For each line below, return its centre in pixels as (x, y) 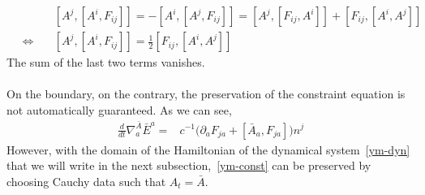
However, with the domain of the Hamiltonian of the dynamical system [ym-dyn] (208, 149)
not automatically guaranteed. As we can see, (119, 109)
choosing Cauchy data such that (86, 181)
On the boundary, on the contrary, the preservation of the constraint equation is (206, 94)
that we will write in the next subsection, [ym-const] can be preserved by (189, 165)
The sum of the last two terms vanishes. (106, 62)
